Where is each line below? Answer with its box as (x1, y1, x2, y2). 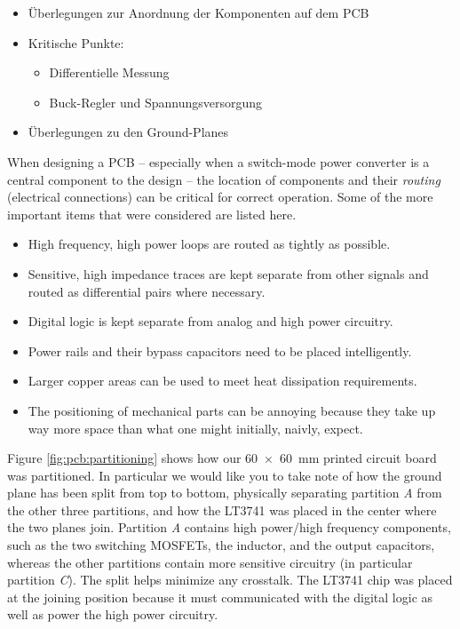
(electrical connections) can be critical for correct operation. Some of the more (7, 187, 433, 206)
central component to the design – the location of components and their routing (7, 170, 440, 188)
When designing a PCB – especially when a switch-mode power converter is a (7, 152, 430, 171)
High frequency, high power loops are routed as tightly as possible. (28, 235, 391, 253)
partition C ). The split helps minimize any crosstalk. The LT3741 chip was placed (7, 570, 453, 589)
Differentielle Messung (49, 63, 170, 82)
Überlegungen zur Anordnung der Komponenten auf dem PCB (28, 4, 369, 21)
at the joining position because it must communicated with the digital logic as (7, 587, 433, 606)
